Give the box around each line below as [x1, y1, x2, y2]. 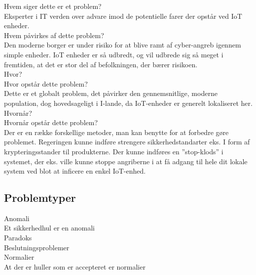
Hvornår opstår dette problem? [4, 117, 98, 128]
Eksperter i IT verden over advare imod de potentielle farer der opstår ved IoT [4, 10, 242, 21]
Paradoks [4, 232, 32, 243]
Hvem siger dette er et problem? [4, 1, 102, 11]
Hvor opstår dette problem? [4, 78, 88, 89]
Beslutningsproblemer [4, 242, 70, 252]
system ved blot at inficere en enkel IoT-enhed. [4, 166, 146, 176]
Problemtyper [4, 190, 76, 205]
